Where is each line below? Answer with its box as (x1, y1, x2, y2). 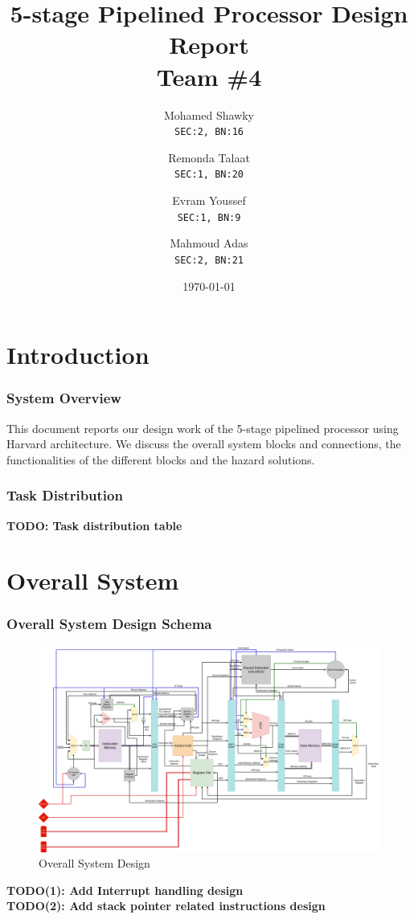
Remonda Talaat (168, 149, 250, 165)
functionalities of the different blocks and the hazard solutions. (6, 451, 315, 468)
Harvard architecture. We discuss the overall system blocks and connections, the (6, 435, 401, 452)
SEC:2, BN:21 (174, 254, 244, 266)
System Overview (6, 388, 121, 408)
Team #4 (156, 59, 262, 92)
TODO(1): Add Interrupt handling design (6, 881, 244, 898)
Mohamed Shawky (163, 106, 254, 123)
